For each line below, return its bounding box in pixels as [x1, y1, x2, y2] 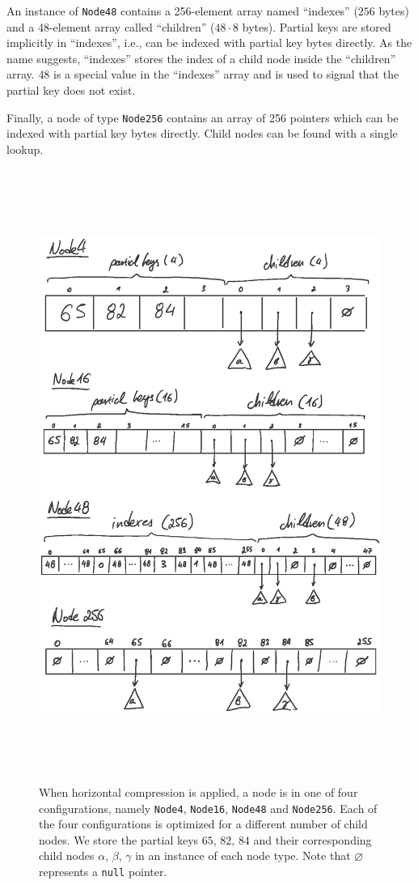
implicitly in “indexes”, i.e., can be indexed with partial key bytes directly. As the [6, 34, 412, 51]
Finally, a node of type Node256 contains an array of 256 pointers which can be [6, 108, 399, 126]
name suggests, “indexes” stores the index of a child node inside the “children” [6, 49, 396, 66]
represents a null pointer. [39, 862, 167, 879]
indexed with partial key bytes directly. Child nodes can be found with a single [6, 125, 398, 142]
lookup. [6, 140, 44, 157]
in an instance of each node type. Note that [135, 847, 351, 864]
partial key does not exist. [6, 82, 136, 99]
